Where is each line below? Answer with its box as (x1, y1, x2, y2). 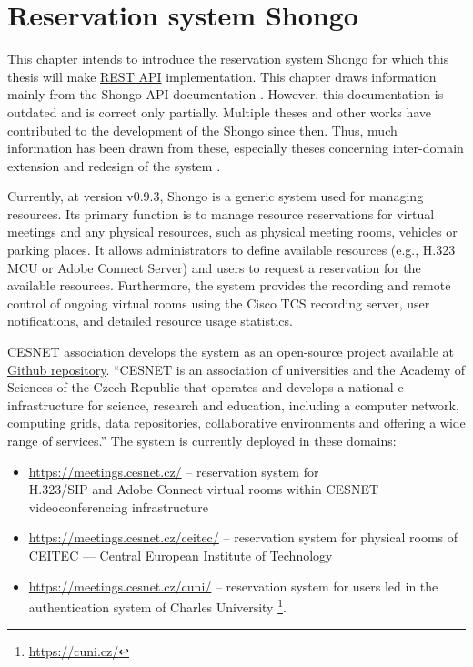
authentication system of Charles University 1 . (28, 595, 287, 616)
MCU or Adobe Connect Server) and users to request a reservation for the (7, 258, 421, 277)
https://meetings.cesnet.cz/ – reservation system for (28, 461, 319, 480)
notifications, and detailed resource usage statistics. (7, 311, 293, 330)
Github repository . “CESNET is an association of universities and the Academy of (7, 359, 466, 379)
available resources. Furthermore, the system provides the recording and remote (7, 276, 451, 295)
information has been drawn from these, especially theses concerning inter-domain (7, 138, 464, 157)
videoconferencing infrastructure (28, 497, 208, 516)
